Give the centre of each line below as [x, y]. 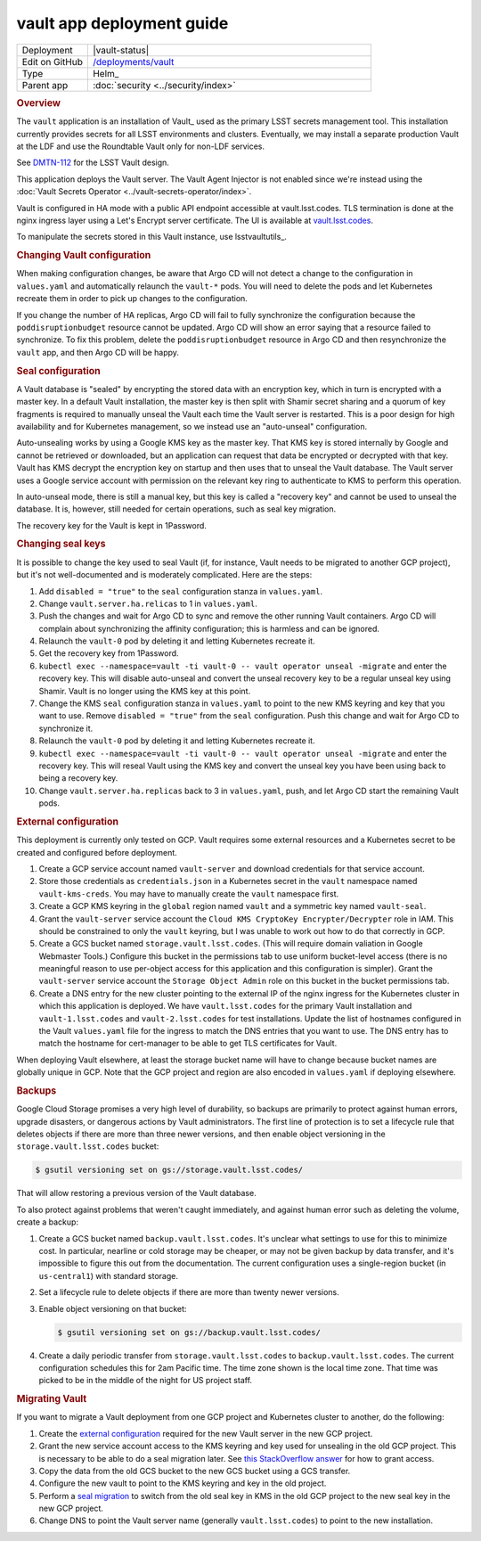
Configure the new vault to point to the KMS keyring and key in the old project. [183, 1483]
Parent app [45, 85]
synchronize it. [66, 728]
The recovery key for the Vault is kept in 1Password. [111, 525]
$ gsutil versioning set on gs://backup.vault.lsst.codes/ [189, 1332]
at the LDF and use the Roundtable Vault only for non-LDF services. [141, 146]
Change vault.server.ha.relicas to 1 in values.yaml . [148, 603]
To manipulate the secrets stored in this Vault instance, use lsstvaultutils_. [151, 237]
